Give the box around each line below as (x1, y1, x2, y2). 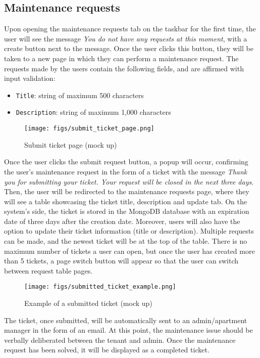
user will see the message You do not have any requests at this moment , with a (4, 33, 247, 43)
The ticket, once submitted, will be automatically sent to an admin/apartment (4, 315, 247, 325)
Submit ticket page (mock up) (24, 139, 117, 150)
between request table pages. (4, 265, 93, 276)
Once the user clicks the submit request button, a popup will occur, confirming (4, 156, 248, 167)
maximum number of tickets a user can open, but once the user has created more (4, 245, 255, 256)
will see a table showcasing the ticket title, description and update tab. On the (4, 196, 247, 206)
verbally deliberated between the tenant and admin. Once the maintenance (4, 334, 236, 345)
